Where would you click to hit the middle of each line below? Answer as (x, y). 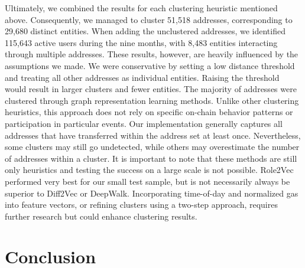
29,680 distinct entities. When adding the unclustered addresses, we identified (145, 31)
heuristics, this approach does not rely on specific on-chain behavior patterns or (149, 112)
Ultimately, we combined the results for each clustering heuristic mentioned (141, 8)
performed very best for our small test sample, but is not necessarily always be (147, 181)
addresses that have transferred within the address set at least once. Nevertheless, (153, 135)
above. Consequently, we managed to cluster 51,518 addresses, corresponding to (149, 19)
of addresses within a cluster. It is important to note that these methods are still (151, 158)
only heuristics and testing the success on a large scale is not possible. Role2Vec (149, 170)
